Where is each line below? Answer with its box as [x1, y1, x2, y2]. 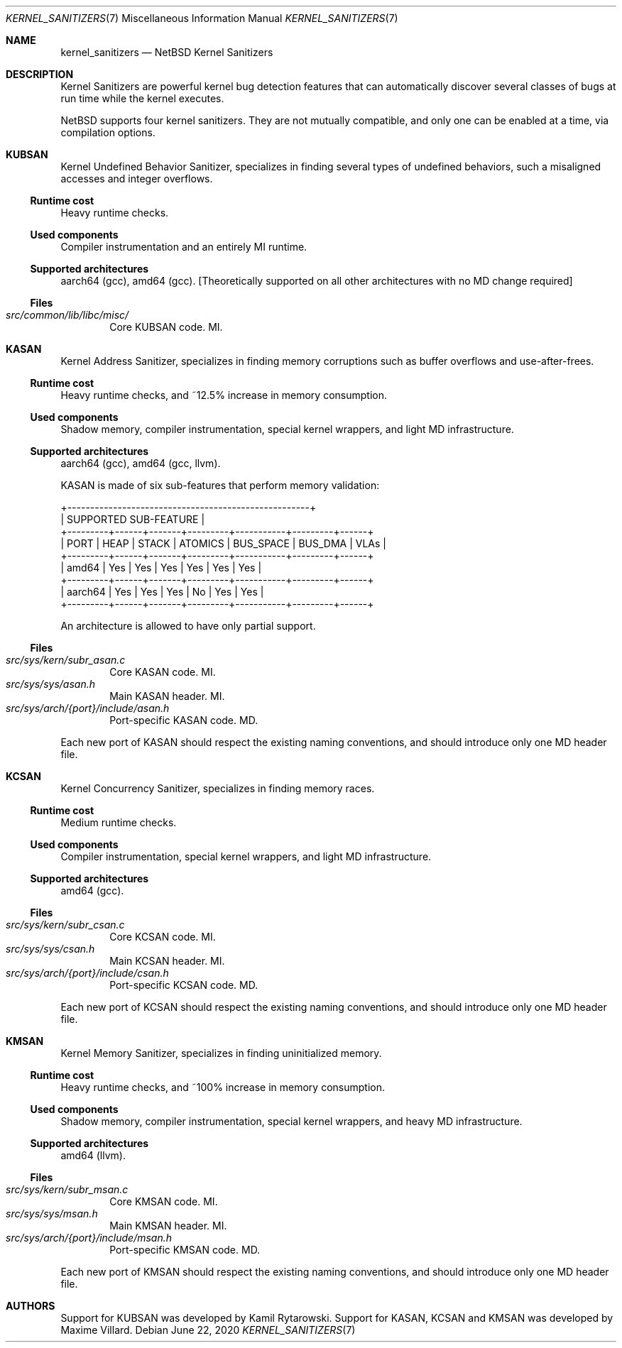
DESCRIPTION [6, 68, 74, 80]
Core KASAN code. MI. [109, 666, 216, 678]
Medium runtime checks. [60, 816, 177, 828]
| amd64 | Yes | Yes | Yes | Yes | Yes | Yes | [60, 561, 262, 574]
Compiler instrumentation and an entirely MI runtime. [60, 241, 307, 253]
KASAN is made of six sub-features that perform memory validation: [60, 479, 380, 491]
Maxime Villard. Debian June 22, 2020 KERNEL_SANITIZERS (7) [60, 1324, 356, 1336]
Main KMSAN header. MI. [109, 1220, 227, 1232]
